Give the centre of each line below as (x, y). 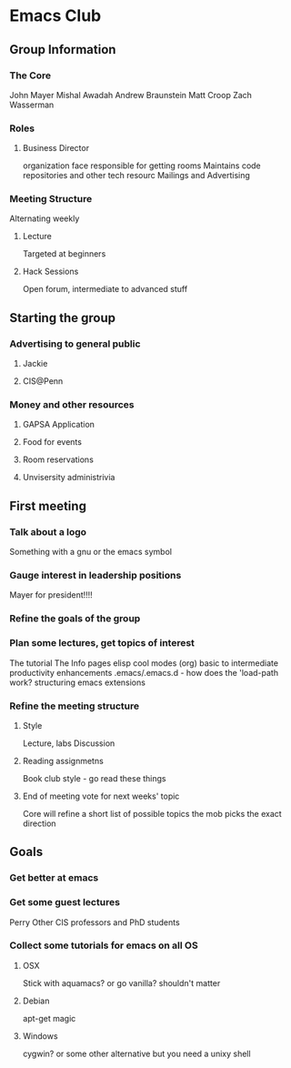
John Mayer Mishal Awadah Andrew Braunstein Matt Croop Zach (131, 95)
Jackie (35, 364)
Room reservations (58, 459)
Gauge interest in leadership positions (95, 576)
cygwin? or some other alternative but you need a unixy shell (137, 1053)
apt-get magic (49, 1018)
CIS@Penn (43, 381)
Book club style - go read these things (94, 778)
